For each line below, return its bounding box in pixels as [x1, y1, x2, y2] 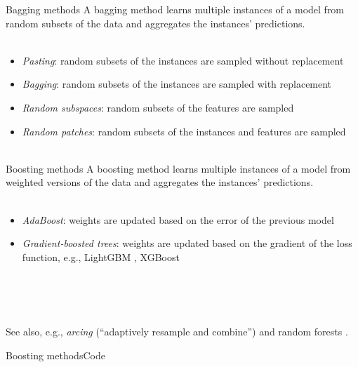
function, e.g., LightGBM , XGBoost [22, 249, 180, 264]
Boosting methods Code [6, 347, 105, 362]
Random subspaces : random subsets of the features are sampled [22, 100, 294, 114]
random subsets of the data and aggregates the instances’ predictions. [6, 15, 305, 30]
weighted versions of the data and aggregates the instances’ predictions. [6, 175, 314, 189]
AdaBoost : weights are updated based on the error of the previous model [22, 212, 334, 227]
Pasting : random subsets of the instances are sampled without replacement [22, 53, 344, 67]
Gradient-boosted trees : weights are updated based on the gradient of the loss [22, 236, 352, 251]
